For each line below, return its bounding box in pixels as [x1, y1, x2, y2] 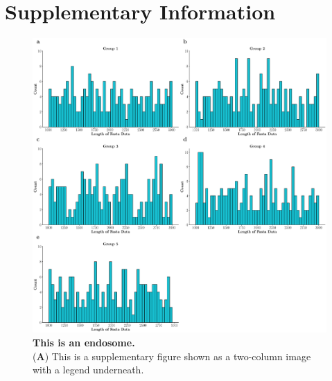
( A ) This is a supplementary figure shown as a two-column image [33, 348, 311, 363]
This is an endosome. [33, 335, 135, 349]
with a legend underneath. [33, 362, 144, 377]
